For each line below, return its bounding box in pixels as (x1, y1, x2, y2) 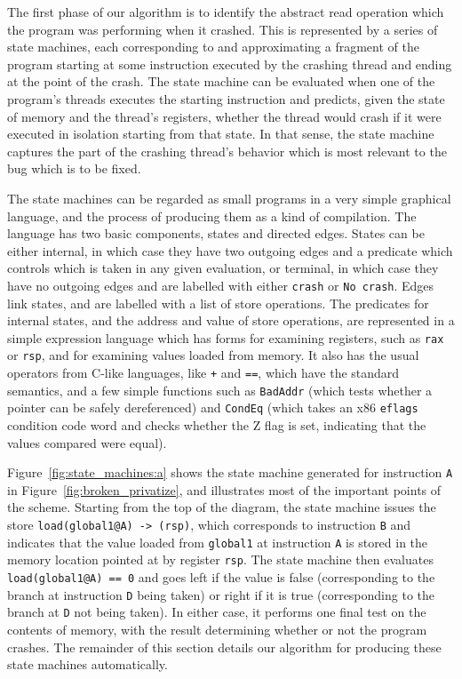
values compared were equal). (7, 433, 167, 451)
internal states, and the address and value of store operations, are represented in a (7, 311, 455, 330)
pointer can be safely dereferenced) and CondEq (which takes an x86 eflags (7, 398, 418, 417)
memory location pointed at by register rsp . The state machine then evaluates (7, 550, 434, 569)
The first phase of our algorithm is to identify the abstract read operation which (7, 3, 444, 20)
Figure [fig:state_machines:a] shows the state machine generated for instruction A (7, 463, 453, 482)
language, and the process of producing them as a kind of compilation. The (7, 206, 417, 225)
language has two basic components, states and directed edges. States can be (7, 224, 425, 243)
